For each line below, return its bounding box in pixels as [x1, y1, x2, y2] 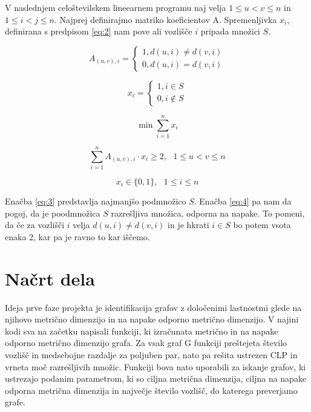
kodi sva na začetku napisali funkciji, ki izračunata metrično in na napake [5, 324, 278, 337]
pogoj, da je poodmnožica [5, 206, 100, 219]
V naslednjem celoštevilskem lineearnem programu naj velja [5, 1, 226, 13]
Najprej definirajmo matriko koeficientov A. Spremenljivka [59, 13, 277, 25]
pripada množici [200, 25, 260, 38]
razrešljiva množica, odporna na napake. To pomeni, [111, 206, 305, 219]
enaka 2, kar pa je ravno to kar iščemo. [5, 230, 150, 243]
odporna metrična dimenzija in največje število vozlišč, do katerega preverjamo [5, 384, 298, 396]
